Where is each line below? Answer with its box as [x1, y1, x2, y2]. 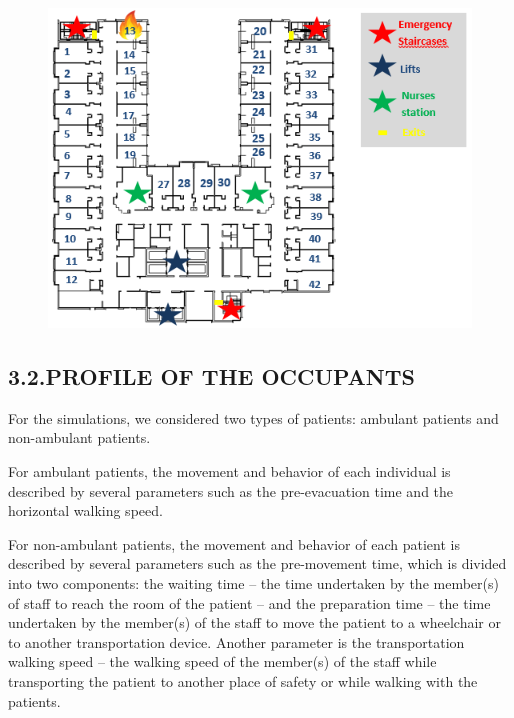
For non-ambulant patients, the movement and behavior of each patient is [8, 533, 460, 554]
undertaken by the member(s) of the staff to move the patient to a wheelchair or [8, 612, 501, 633]
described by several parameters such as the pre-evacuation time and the [8, 480, 454, 501]
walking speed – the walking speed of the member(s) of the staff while [8, 651, 437, 672]
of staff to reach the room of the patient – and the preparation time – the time [8, 592, 491, 613]
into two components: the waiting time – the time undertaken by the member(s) [8, 572, 499, 593]
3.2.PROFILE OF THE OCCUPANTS [8, 360, 415, 391]
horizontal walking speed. [8, 500, 163, 521]
